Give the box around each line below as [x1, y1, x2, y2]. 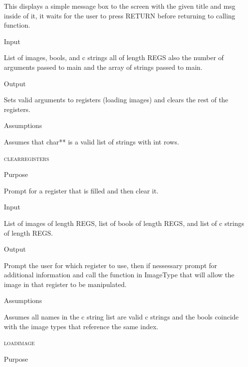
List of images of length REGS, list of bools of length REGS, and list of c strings [4, 218, 245, 228]
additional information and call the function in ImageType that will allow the [4, 270, 234, 280]
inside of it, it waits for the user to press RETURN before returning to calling [4, 10, 235, 20]
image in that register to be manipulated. [4, 279, 127, 289]
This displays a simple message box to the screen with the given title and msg [4, 1, 235, 11]
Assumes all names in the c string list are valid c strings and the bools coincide [4, 312, 239, 322]
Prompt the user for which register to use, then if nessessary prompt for [4, 260, 217, 270]
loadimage [4, 337, 35, 348]
